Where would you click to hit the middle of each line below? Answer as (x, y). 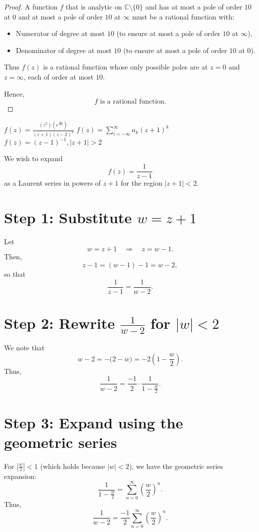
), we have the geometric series (176, 466)
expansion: (20, 476)
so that (15, 274)
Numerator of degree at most (60, 33)
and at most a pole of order (60, 16)
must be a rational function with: (183, 16)
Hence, (14, 93)
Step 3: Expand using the (94, 422)
